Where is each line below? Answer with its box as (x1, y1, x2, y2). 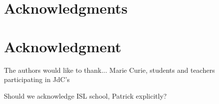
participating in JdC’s (4, 74, 70, 84)
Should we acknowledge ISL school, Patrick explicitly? (4, 90, 167, 101)
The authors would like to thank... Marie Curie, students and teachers (4, 64, 215, 75)
